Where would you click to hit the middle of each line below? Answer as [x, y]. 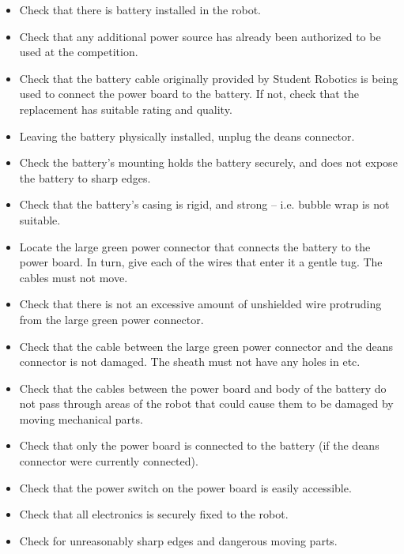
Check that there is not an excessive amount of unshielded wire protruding [200, 304]
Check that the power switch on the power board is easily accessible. [185, 487]
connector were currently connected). [109, 461]
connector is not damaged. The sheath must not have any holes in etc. [190, 362]
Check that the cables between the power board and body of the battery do [203, 388]
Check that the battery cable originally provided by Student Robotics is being [209, 78]
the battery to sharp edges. [85, 177]
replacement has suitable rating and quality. [126, 109]
